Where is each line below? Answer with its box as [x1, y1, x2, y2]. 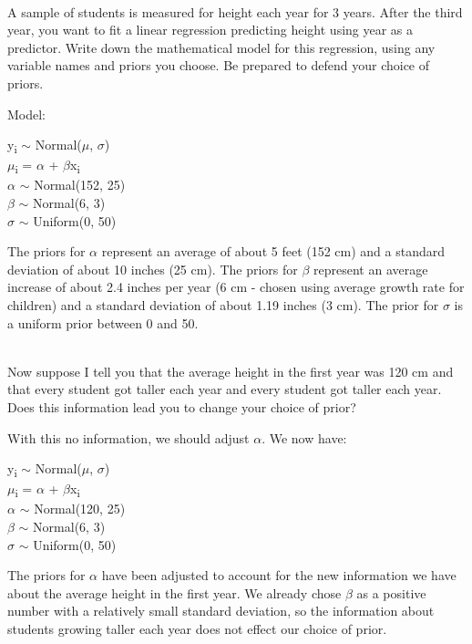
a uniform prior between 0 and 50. [7, 313, 199, 332]
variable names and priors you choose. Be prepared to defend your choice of [7, 56, 430, 75]
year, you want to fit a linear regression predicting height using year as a [7, 20, 414, 39]
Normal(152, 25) [34, 175, 126, 194]
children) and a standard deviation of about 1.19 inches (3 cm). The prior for [7, 295, 439, 314]
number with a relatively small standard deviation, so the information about [7, 601, 435, 620]
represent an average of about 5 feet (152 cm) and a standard [101, 242, 446, 261]
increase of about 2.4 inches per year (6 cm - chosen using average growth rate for [7, 277, 465, 296]
